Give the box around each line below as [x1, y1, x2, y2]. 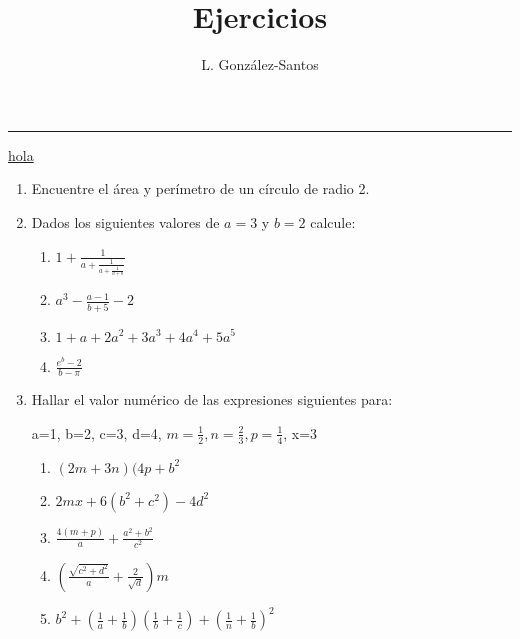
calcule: [310, 211, 356, 232]
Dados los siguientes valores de [31, 211, 220, 232]
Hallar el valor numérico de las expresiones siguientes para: [31, 389, 393, 410]
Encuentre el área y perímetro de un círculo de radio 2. [31, 178, 370, 199]
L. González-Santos [201, 54, 319, 75]
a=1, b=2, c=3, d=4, [31, 422, 162, 443]
